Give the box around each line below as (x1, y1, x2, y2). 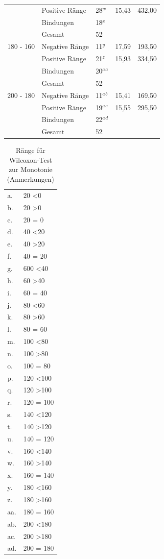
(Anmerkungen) (7, 174, 54, 184)
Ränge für (16, 145, 46, 155)
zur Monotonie (8, 164, 53, 174)
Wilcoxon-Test (9, 154, 52, 165)
